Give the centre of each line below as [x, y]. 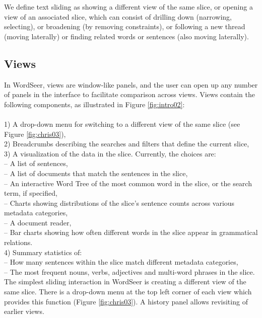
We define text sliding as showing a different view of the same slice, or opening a [128, 7]
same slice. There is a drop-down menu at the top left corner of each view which [128, 292]
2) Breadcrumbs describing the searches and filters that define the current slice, [127, 144]
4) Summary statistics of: [43, 252]
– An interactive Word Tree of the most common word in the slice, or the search [128, 183]
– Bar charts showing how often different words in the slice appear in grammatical [131, 232]
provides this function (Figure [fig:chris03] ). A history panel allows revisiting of [126, 301]
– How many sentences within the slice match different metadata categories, [121, 262]
